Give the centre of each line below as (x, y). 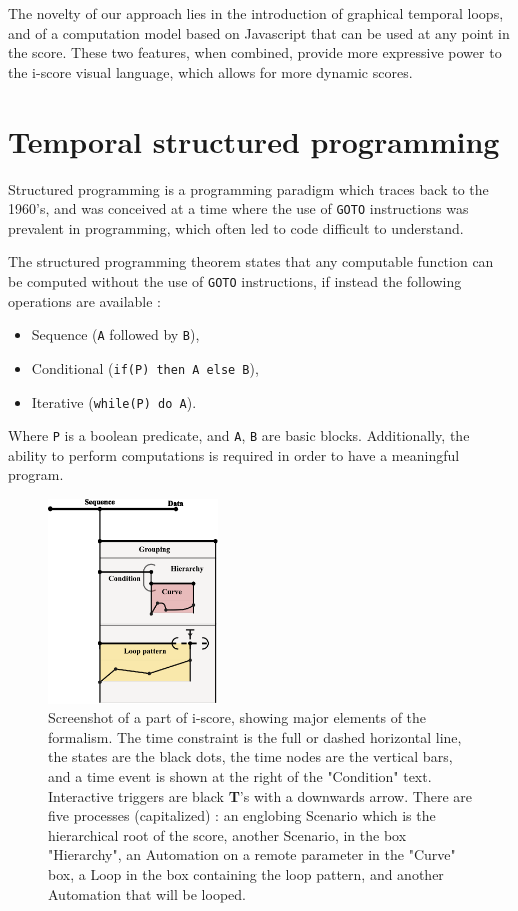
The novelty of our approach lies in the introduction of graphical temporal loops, (256, 13)
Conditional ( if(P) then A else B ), (145, 367)
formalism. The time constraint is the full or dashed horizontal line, (255, 736)
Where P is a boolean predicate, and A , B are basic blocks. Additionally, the (239, 435)
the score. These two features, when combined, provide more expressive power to (255, 52)
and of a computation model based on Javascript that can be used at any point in (259, 32)
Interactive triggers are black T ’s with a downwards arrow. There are (260, 795)
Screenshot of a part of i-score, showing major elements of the (237, 717)
